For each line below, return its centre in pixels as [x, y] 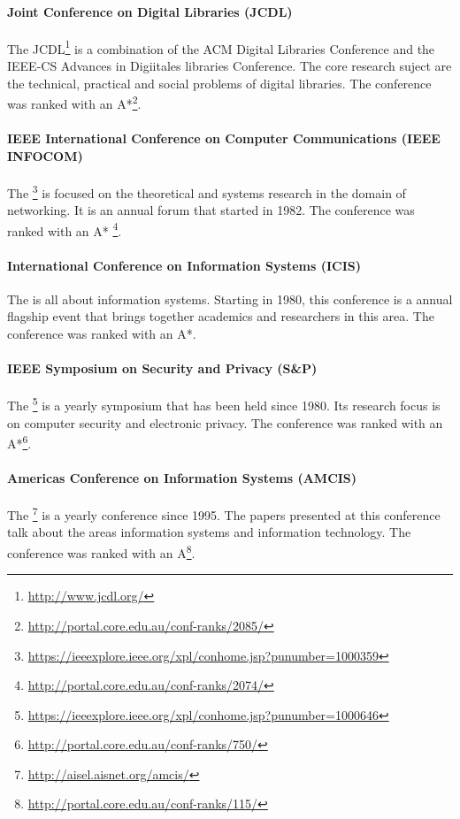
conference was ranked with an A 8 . [101, 551]
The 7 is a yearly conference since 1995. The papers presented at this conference [224, 513]
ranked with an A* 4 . [65, 229]
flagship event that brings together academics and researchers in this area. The [221, 316]
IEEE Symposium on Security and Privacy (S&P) [162, 368]
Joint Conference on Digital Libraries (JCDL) [150, 11]
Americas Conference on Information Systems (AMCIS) [182, 478]
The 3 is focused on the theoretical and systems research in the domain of [207, 191]
